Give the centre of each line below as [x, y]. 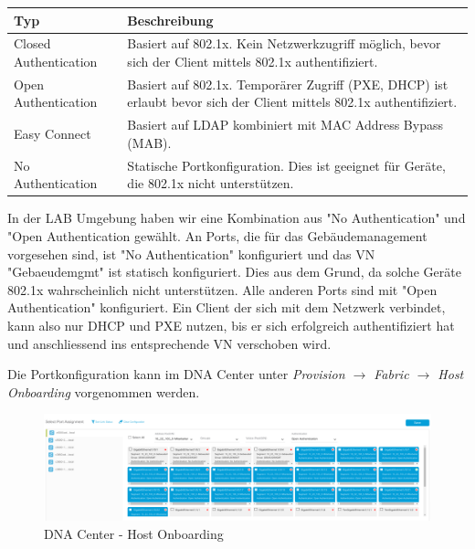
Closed [32, 43]
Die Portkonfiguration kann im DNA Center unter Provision [176, 374]
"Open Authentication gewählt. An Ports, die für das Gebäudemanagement [217, 235]
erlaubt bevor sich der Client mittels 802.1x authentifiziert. [292, 102]
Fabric [391, 374]
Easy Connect [53, 134]
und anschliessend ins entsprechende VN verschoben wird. [169, 343]
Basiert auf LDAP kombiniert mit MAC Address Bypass [285, 125]
